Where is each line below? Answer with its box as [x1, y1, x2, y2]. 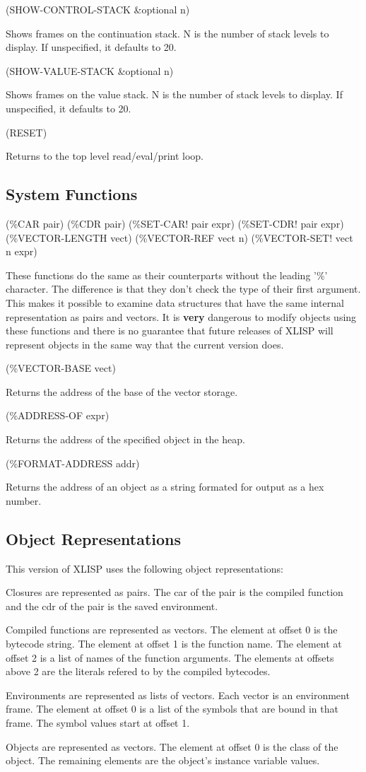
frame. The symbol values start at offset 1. [6, 715, 190, 730]
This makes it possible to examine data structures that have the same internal [6, 295, 344, 310]
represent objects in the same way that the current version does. [6, 337, 284, 351]
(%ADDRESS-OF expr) [6, 408, 110, 423]
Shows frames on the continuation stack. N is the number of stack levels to [6, 25, 329, 40]
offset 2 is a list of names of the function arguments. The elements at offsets [6, 650, 334, 665]
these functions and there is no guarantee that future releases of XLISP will [6, 323, 333, 338]
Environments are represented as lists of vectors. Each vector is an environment [6, 687, 350, 702]
